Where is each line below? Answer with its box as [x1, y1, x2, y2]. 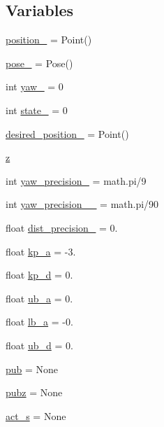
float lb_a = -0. [6, 314, 73, 329]
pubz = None [6, 385, 63, 400]
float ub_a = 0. [6, 290, 73, 305]
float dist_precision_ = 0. [6, 220, 118, 234]
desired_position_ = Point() [6, 126, 129, 141]
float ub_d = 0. [6, 337, 73, 352]
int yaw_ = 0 [6, 79, 64, 94]
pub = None [6, 361, 59, 376]
